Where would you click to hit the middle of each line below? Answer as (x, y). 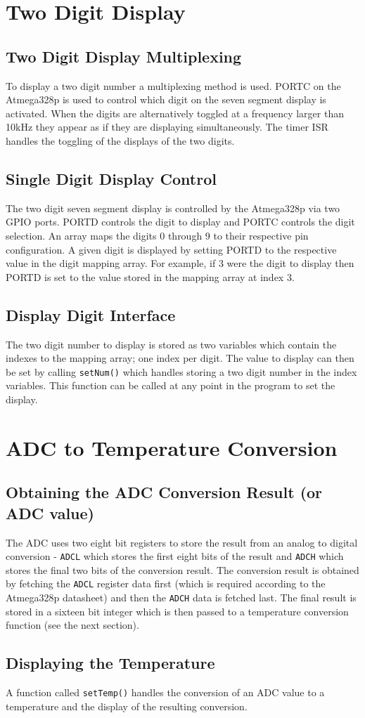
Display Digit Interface (91, 314)
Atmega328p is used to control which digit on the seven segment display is (166, 99)
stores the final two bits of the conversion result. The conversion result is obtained (182, 569)
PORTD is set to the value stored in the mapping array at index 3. (150, 276)
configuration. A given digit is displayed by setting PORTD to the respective (171, 249)
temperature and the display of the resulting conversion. (127, 706)
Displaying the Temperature (110, 663)
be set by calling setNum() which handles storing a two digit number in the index (181, 371)
